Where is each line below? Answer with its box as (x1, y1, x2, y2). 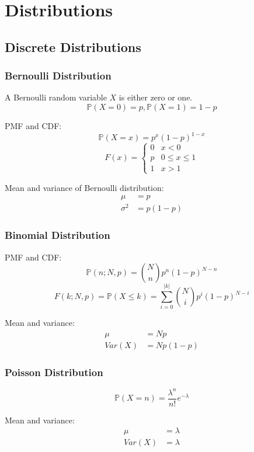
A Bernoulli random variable (5, 91, 107, 103)
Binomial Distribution (5, 228, 110, 242)
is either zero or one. (119, 91, 193, 103)
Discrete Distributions (5, 37, 141, 55)
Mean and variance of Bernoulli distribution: (5, 181, 164, 193)
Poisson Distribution (5, 364, 103, 379)
